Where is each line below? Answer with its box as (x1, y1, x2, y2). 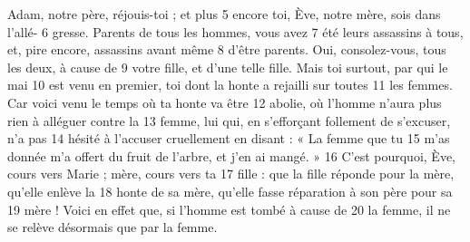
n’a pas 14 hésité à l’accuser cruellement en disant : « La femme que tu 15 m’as (7, 129, 450, 148)
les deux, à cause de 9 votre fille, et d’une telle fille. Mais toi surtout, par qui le (7, 57, 448, 76)
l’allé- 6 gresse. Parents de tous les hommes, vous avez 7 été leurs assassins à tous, (7, 22, 464, 41)
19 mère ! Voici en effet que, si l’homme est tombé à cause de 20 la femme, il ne (7, 199, 451, 218)
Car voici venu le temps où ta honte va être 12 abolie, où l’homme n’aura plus (7, 92, 442, 111)
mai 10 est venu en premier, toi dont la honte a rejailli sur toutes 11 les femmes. (7, 75, 453, 94)
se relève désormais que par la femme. (7, 218, 218, 237)
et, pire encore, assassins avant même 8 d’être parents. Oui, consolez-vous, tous (7, 40, 446, 59)
